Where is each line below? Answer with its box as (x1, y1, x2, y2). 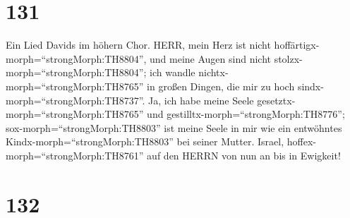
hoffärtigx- (274, 37, 320, 52)
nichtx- (198, 65, 229, 80)
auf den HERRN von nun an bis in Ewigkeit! (147, 147, 341, 162)
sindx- (297, 78, 324, 93)
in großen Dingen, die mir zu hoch (147, 78, 295, 93)
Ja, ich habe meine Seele (148, 92, 254, 107)
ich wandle (150, 65, 195, 80)
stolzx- (274, 51, 303, 66)
